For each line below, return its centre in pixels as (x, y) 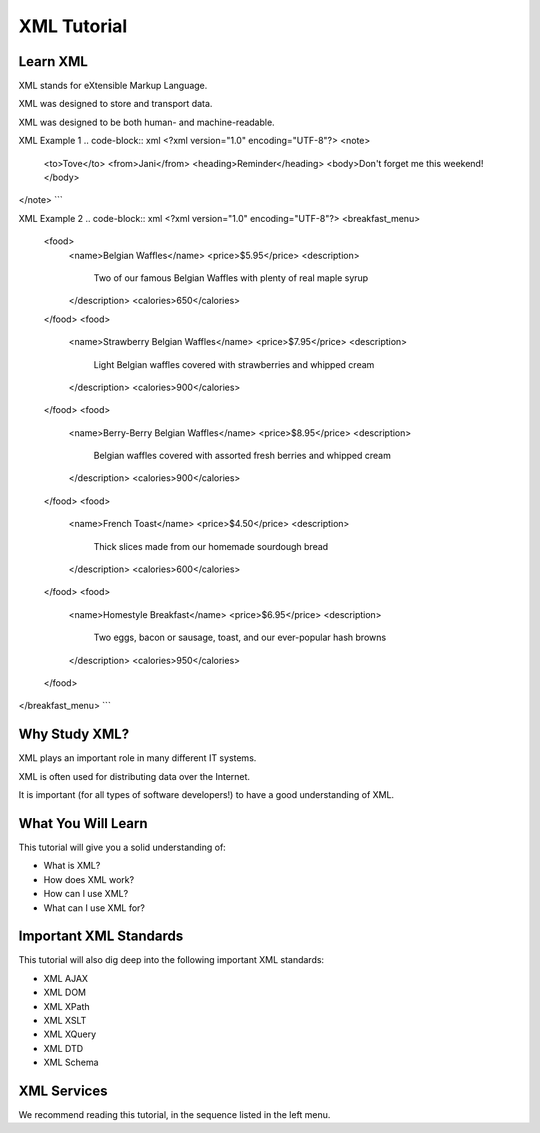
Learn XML (53, 61)
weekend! (463, 163)
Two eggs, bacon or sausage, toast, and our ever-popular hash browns (240, 637)
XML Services (63, 1091)
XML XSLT (65, 1021)
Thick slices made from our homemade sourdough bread (211, 546)
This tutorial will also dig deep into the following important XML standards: (171, 960)
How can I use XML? (86, 894)
